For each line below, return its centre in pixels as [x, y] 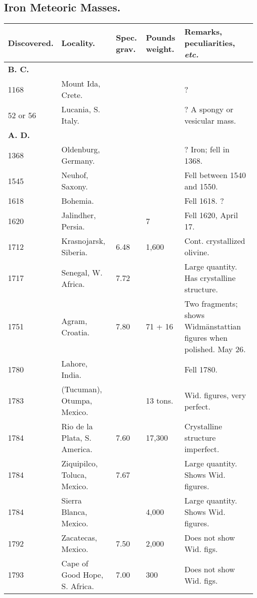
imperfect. [202, 449]
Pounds [161, 37]
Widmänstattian [213, 326]
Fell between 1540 [215, 175]
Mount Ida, [81, 84]
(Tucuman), [82, 389]
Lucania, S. [81, 109]
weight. [160, 48]
